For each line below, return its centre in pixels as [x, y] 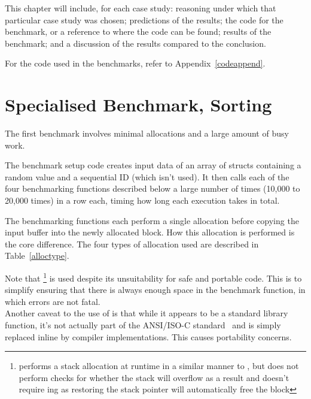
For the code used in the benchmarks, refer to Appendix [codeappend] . [135, 63]
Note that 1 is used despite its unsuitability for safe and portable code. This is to [153, 277]
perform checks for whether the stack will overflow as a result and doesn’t [154, 377]
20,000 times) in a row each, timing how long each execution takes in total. [142, 200]
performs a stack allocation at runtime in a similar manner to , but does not [159, 366]
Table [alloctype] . [37, 256]
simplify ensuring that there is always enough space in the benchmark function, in [155, 290]
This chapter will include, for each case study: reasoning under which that [141, 8]
